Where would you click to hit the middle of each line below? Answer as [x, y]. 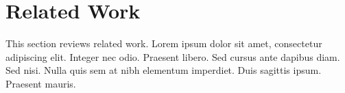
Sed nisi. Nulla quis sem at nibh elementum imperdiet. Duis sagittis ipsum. [164, 70]
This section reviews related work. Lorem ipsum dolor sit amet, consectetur [164, 43]
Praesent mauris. [41, 83]
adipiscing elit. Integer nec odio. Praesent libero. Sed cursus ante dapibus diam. [173, 56]
